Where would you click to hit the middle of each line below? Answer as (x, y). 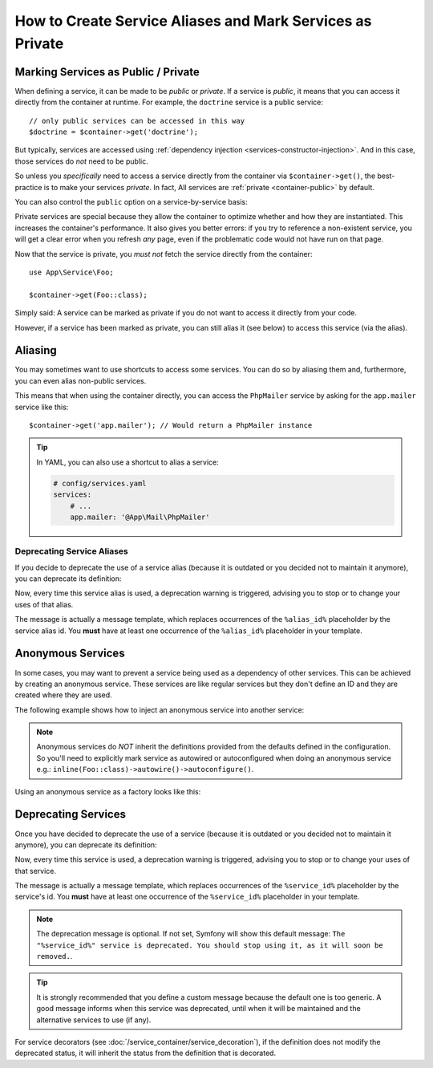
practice (28, 187)
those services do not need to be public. (81, 161)
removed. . (55, 956)
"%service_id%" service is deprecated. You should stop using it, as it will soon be (210, 945)
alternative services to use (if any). (94, 1020)
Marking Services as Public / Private (107, 72)
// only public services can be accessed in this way (137, 121)
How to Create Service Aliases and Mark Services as (193, 21)
